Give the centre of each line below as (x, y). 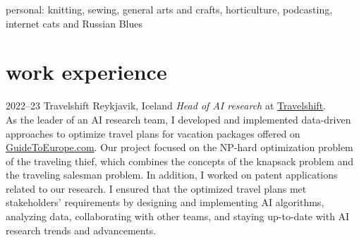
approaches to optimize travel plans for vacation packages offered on (153, 133)
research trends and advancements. (81, 230)
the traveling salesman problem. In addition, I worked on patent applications (172, 175)
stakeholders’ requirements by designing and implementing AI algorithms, (165, 202)
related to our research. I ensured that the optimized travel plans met (156, 188)
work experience (86, 72)
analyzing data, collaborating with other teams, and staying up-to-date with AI (178, 216)
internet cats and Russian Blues (74, 23)
